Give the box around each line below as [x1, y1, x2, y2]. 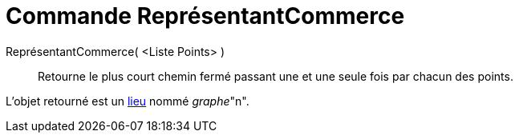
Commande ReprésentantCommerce [6, 2, 405, 30]
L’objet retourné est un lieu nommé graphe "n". [6, 93, 249, 108]
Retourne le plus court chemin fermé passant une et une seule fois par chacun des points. [38, 69, 513, 83]
